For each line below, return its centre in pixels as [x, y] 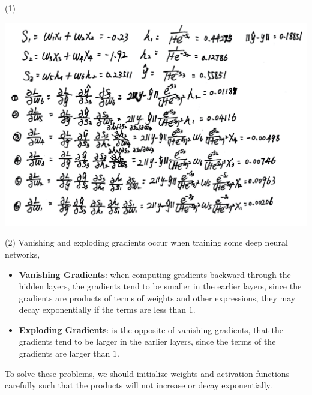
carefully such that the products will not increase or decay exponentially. [139, 385]
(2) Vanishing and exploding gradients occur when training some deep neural [146, 242]
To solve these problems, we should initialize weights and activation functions [147, 373]
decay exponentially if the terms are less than [103, 309]
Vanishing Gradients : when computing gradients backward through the [155, 274]
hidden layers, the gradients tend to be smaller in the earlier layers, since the [160, 286]
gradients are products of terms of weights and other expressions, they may [157, 297]
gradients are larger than [64, 353]
